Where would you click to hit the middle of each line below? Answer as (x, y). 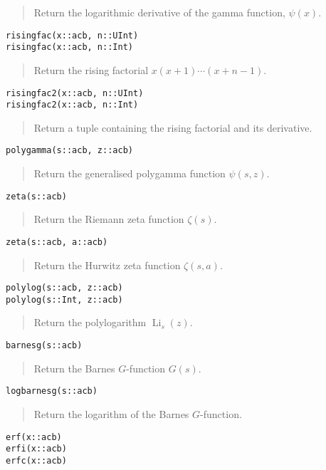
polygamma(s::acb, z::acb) (69, 151)
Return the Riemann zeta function (109, 219)
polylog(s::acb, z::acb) (64, 288)
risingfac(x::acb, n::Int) (69, 47)
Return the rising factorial (91, 69)
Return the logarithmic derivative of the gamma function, (159, 12)
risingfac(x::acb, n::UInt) (72, 35)
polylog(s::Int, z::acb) (64, 299)
